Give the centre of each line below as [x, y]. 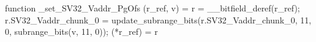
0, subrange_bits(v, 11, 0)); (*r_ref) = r [81, 31]
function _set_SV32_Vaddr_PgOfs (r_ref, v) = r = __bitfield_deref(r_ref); [152, 8]
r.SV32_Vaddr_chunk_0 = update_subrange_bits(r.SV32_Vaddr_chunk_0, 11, [158, 19]
